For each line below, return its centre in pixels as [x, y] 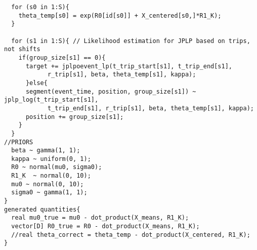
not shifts [22, 49]
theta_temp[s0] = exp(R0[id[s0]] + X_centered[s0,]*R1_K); [120, 15]
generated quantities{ [42, 209]
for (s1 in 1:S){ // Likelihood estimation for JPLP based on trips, [131, 41]
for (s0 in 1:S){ [40, 7]
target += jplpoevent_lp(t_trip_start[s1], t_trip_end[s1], [129, 66]
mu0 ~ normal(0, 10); [48, 184]
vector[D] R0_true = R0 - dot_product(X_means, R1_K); [105, 226]
